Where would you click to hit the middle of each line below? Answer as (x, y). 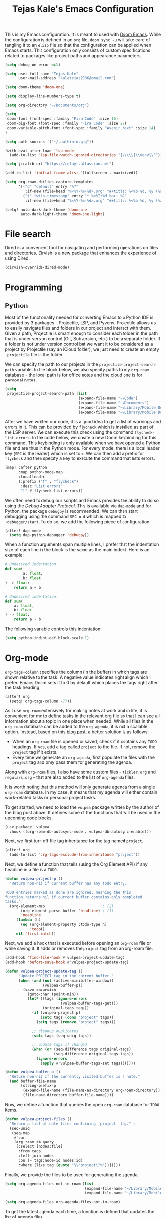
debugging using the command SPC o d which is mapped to (66, 516)
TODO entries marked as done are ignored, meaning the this (68, 892)
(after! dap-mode (23, 531)
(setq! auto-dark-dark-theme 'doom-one (46, 210)
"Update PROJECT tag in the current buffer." (66, 976)
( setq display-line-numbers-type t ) (43, 96)
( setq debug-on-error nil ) (33, 65)
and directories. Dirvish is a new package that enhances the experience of (81, 253)
